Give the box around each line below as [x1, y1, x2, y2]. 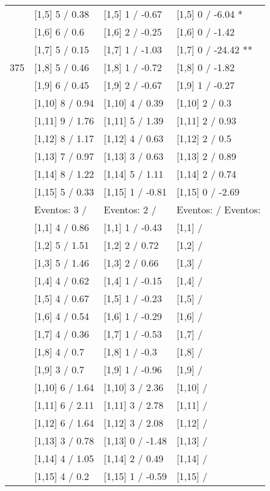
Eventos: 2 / [103, 202, 156, 216]
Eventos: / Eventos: [176, 202, 261, 216]
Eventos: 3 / [34, 202, 87, 216]
